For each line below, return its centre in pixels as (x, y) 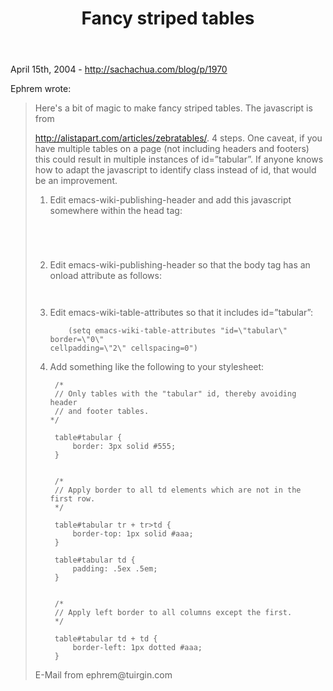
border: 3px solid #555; (124, 447)
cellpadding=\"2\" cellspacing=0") (123, 348)
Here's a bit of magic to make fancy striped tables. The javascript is (173, 108)
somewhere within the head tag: (116, 211)
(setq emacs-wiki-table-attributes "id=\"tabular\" (178, 331)
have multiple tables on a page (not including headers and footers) (172, 149)
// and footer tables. (102, 412)
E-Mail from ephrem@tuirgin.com (103, 675)
